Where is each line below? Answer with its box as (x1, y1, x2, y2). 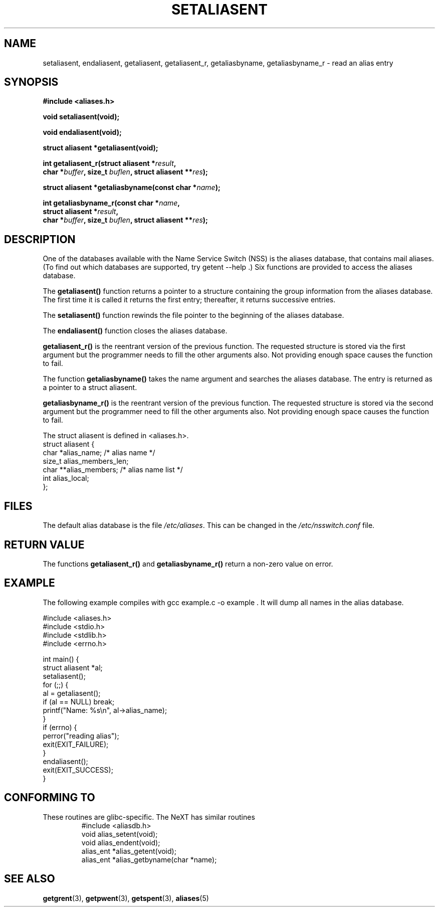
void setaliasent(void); (43, 112, 120, 121)
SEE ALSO (4, 872, 55, 885)
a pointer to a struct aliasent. (43, 383, 137, 392)
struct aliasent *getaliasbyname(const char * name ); (43, 183, 221, 192)
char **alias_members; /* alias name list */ (43, 465, 183, 474)
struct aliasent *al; (43, 663, 103, 672)
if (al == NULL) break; (43, 697, 115, 706)
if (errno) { (43, 722, 77, 732)
